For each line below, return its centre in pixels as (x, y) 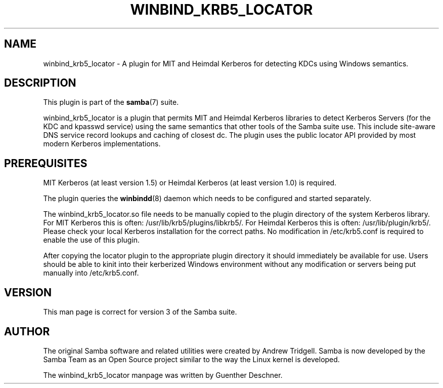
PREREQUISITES (46, 163)
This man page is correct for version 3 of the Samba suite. (140, 312)
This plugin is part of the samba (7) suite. (111, 102)
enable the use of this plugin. (92, 240)
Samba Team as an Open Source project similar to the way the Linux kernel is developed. (191, 359)
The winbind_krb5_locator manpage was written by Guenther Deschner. (163, 375)
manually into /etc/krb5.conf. (91, 273)
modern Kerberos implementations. (102, 144)
